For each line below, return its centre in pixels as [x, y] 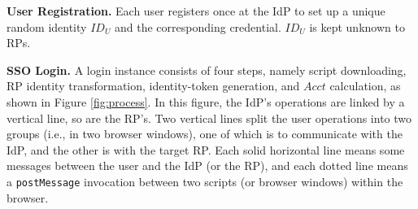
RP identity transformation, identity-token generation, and [153, 86]
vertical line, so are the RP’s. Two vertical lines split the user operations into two [209, 118]
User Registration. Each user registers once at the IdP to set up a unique [196, 11]
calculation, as [365, 86]
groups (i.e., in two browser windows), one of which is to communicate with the [205, 134]
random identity [47, 26]
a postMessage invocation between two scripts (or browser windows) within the [205, 181]
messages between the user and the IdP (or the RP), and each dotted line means [207, 165]
